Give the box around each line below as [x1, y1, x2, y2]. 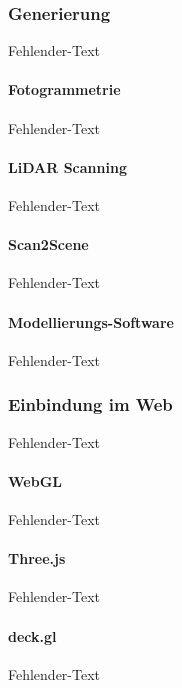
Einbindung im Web [8, 392, 173, 417]
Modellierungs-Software [8, 311, 174, 332]
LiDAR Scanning [8, 156, 127, 177]
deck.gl [8, 625, 57, 646]
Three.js [8, 548, 66, 569]
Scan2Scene [8, 234, 89, 255]
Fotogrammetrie [8, 79, 121, 100]
